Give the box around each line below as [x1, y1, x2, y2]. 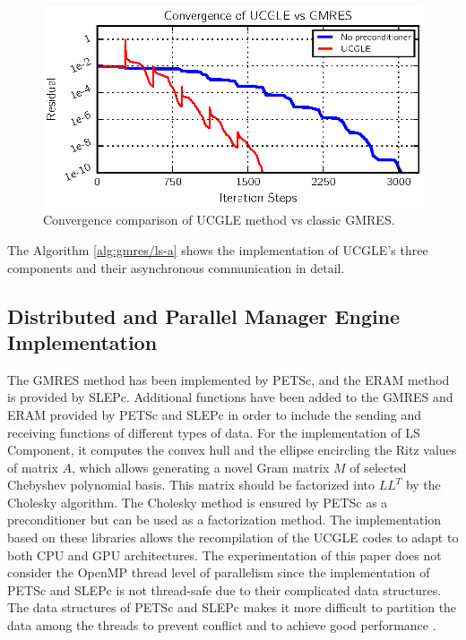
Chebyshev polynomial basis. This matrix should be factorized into [7, 475, 375, 494]
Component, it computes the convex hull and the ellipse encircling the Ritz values [7, 440, 457, 459]
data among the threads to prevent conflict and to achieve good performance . [7, 616, 436, 635]
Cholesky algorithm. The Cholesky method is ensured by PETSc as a [7, 492, 388, 511]
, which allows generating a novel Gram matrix [72, 457, 330, 476]
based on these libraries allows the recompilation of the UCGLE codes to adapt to [7, 528, 459, 547]
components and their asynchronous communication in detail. [7, 258, 345, 277]
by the [405, 475, 441, 494]
